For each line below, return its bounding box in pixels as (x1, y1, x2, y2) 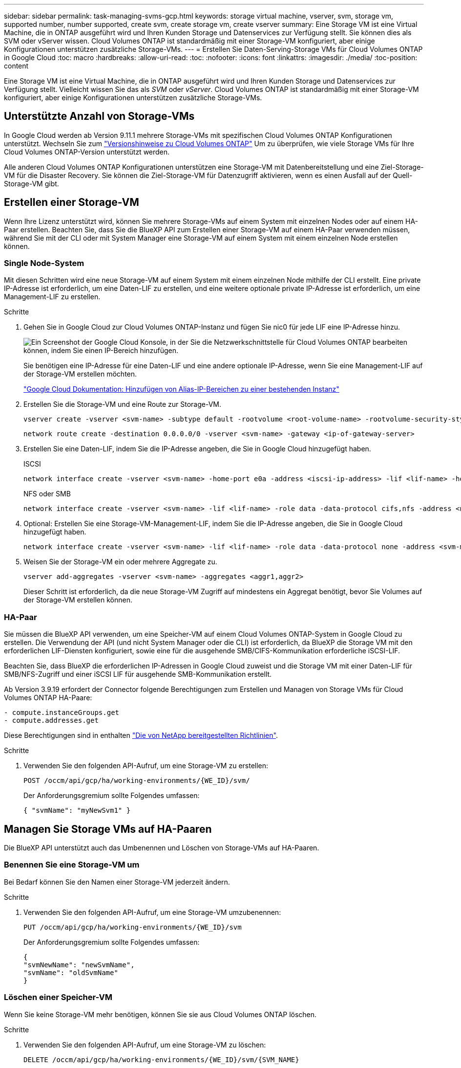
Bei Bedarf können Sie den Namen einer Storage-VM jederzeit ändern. (4, 877, 230, 886)
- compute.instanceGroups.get (4, 709, 120, 717)
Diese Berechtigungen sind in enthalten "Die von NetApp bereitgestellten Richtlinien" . (4, 731, 278, 740)
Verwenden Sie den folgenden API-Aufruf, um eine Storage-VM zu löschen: (23, 1040, 266, 1049)
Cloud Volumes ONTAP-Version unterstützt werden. (4, 147, 170, 156)
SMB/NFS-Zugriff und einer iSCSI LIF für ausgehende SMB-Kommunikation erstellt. (4, 670, 272, 679)
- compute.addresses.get (4, 716, 99, 725)
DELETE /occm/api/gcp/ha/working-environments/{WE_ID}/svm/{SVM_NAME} (23, 1055, 299, 1064)
